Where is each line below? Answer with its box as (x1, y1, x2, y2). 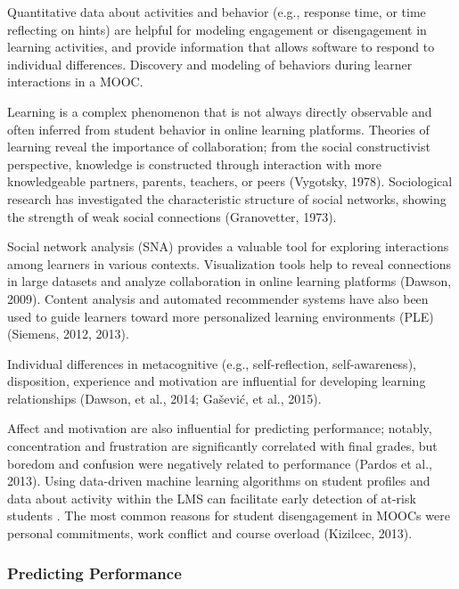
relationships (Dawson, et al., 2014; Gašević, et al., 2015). (7, 389, 322, 407)
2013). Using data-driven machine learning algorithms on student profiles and (7, 471, 430, 490)
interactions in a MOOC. (7, 72, 143, 91)
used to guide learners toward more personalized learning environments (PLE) (7, 307, 434, 325)
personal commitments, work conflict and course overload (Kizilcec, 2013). (7, 524, 413, 543)
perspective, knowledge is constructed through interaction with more (7, 154, 382, 173)
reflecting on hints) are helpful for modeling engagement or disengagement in (7, 20, 427, 38)
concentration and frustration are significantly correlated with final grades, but (7, 437, 438, 455)
